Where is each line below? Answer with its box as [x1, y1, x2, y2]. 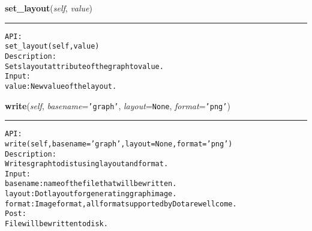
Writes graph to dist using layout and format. [5, 160, 169, 169]
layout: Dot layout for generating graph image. [5, 190, 177, 199]
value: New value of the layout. [5, 82, 117, 91]
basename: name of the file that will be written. [5, 179, 177, 188]
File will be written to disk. [5, 220, 108, 229]
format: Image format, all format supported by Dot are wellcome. [5, 199, 237, 208]
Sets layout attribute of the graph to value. [5, 62, 164, 71]
